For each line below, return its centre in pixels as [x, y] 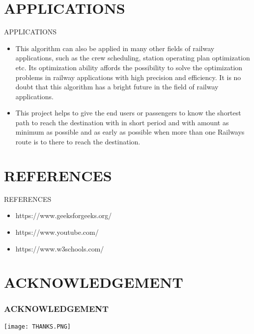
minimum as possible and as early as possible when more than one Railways [130, 132]
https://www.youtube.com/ [57, 232]
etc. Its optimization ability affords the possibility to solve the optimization [129, 67]
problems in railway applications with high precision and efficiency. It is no [128, 77]
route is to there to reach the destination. [78, 142]
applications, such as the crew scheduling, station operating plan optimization [133, 58]
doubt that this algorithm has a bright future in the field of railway [117, 87]
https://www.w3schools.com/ [60, 248]
